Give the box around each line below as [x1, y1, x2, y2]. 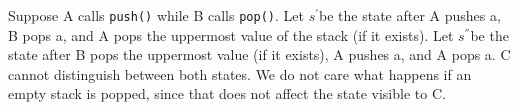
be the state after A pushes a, [319, 5, 501, 25]
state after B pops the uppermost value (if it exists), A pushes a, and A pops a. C [8, 44, 511, 65]
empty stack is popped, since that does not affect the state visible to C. [8, 83, 446, 104]
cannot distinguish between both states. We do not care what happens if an [8, 63, 472, 84]
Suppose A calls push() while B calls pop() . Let [8, 5, 304, 25]
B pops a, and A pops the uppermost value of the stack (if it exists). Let [8, 24, 454, 45]
